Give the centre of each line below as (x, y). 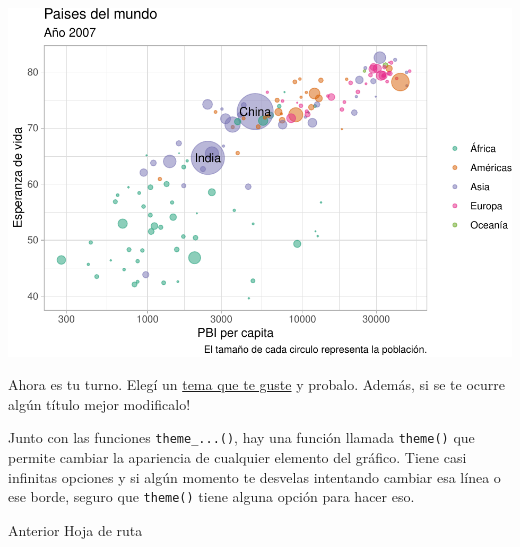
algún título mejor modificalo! (99, 403)
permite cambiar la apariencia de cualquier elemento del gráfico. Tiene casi (237, 456)
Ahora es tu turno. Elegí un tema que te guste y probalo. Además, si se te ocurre (256, 384)
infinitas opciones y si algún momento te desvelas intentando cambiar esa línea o (254, 476)
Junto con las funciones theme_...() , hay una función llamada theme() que (241, 437)
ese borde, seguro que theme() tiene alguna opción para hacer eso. (211, 496)
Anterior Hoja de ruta (75, 529)
